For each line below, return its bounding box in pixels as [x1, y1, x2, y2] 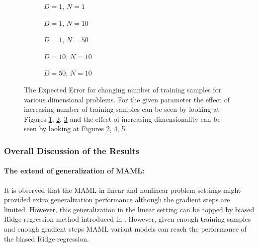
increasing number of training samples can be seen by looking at [24, 104, 220, 114]
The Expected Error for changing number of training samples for [24, 84, 222, 94]
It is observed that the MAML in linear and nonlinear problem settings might [4, 184, 241, 195]
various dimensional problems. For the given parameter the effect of [24, 94, 230, 104]
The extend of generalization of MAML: [4, 165, 145, 176]
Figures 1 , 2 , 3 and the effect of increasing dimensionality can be [24, 113, 221, 124]
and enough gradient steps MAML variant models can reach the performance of [4, 223, 247, 234]
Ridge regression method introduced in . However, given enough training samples [4, 214, 251, 224]
